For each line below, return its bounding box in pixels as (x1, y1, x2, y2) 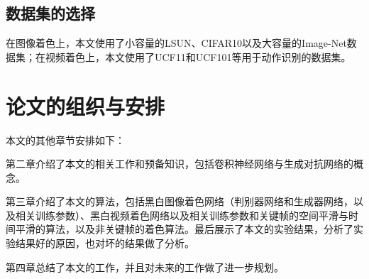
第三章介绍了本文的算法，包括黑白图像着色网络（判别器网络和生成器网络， (6, 194, 353, 209)
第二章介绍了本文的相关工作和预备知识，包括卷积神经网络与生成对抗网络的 (6, 156, 353, 171)
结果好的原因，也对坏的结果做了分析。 (15, 236, 194, 251)
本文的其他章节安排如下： (6, 132, 125, 147)
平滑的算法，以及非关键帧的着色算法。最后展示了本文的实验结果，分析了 (15, 221, 353, 236)
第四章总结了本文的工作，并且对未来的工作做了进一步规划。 (6, 259, 284, 274)
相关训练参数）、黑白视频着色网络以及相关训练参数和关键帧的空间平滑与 (15, 207, 348, 222)
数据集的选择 (6, 2, 95, 24)
